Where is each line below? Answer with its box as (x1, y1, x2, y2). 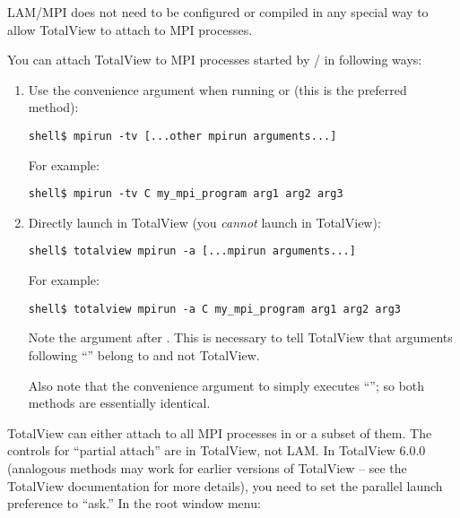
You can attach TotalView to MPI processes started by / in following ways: (7, 50, 422, 69)
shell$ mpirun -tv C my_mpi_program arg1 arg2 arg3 (28, 187, 343, 201)
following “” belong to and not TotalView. (28, 345, 260, 364)
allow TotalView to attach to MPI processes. (7, 20, 253, 39)
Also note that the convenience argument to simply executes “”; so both (28, 376, 425, 394)
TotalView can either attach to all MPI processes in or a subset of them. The (7, 423, 432, 442)
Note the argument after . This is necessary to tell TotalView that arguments (28, 328, 453, 347)
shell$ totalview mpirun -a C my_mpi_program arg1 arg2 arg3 (28, 302, 402, 315)
